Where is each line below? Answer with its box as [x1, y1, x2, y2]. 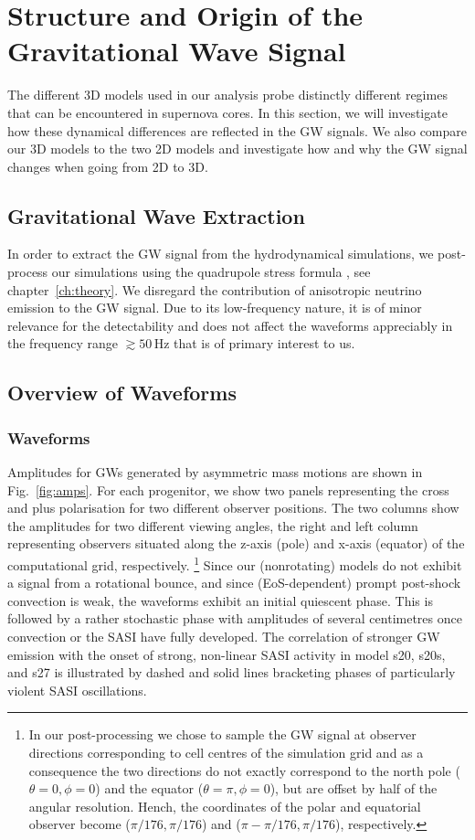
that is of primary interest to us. [174, 334, 355, 353]
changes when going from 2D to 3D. [7, 156, 208, 175]
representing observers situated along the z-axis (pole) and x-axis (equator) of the [7, 534, 465, 553]
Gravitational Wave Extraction [7, 201, 305, 229]
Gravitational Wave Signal [7, 32, 346, 69]
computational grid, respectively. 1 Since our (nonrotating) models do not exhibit [7, 553, 462, 574]
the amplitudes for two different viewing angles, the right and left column [7, 516, 418, 535]
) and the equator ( [95, 779, 204, 798]
